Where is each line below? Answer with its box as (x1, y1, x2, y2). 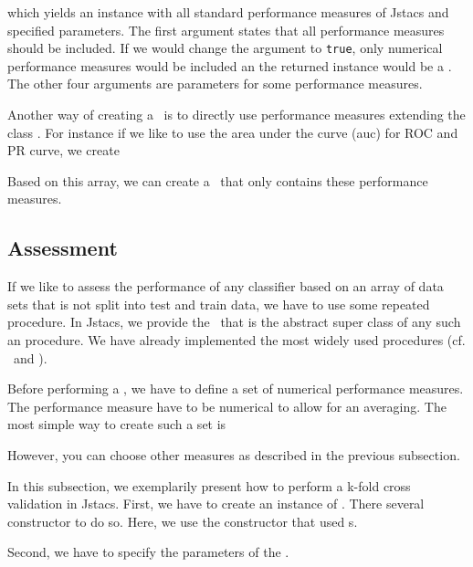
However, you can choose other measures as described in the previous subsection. (7, 445, 460, 464)
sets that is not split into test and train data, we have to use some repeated (7, 294, 430, 313)
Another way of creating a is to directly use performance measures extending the (7, 105, 466, 124)
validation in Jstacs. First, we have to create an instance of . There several (7, 494, 425, 513)
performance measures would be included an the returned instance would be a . (7, 56, 452, 75)
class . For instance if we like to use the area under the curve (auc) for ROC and (7, 122, 458, 142)
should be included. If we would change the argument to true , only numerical (7, 38, 443, 58)
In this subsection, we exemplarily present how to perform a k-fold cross (7, 476, 411, 495)
